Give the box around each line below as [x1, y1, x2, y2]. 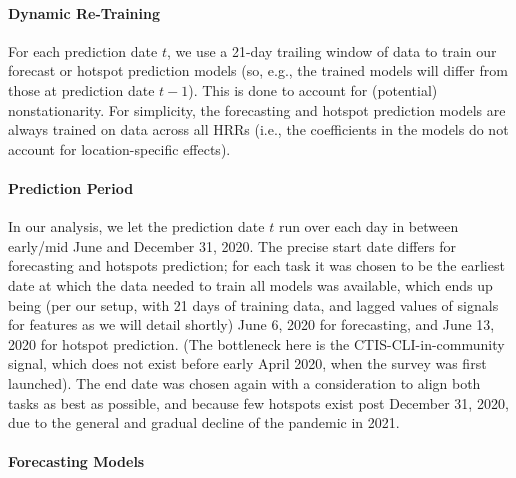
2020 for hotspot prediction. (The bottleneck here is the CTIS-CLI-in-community [8, 333, 505, 354]
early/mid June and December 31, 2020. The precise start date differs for [8, 235, 457, 256]
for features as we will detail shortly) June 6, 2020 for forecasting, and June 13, [8, 314, 495, 335]
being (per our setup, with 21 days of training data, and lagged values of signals [8, 294, 499, 315]
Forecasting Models [8, 451, 145, 472]
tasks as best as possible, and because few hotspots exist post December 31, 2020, [8, 392, 509, 413]
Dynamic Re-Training [8, 2, 161, 23]
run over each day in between [278, 216, 459, 237]
